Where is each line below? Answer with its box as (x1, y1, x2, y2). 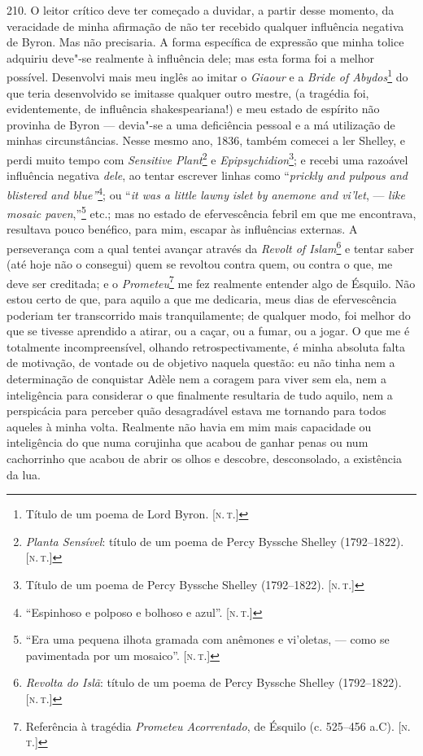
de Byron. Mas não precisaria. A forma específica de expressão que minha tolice (7, 33, 404, 50)
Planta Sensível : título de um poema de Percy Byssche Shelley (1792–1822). (25, 532, 404, 549)
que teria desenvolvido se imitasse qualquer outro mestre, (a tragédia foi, (7, 84, 369, 101)
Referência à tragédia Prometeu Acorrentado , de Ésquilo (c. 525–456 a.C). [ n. (25, 717, 411, 734)
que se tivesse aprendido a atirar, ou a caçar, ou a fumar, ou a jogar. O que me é (7, 322, 410, 339)
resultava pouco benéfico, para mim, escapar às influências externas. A (7, 221, 358, 238)
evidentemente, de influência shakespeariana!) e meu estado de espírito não (7, 100, 380, 117)
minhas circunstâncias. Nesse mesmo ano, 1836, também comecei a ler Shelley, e (7, 132, 406, 149)
